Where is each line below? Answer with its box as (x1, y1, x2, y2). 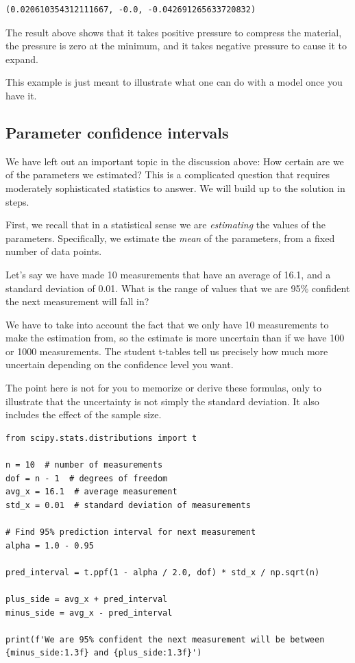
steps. (5, 194, 29, 208)
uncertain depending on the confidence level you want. (5, 357, 234, 372)
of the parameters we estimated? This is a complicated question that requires (5, 167, 330, 182)
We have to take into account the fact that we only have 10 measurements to (5, 317, 329, 331)
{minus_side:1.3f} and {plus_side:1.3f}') (5, 648, 202, 658)
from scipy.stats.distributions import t (5, 433, 197, 443)
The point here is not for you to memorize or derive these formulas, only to (5, 381, 321, 395)
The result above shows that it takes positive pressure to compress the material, (5, 25, 342, 39)
